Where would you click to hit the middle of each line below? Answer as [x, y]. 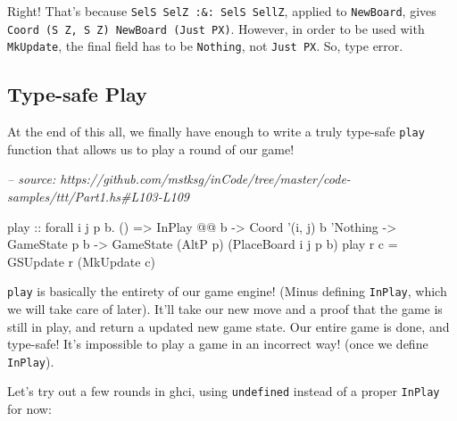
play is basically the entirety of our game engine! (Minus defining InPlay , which [227, 291]
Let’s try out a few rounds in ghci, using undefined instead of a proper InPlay [224, 391]
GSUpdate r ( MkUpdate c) [81, 261]
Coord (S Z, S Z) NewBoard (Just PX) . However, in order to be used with [216, 28]
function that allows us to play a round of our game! [151, 149]
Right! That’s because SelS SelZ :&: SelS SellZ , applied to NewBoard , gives [222, 11]
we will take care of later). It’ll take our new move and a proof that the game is [225, 309]
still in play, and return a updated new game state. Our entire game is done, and [228, 326]
